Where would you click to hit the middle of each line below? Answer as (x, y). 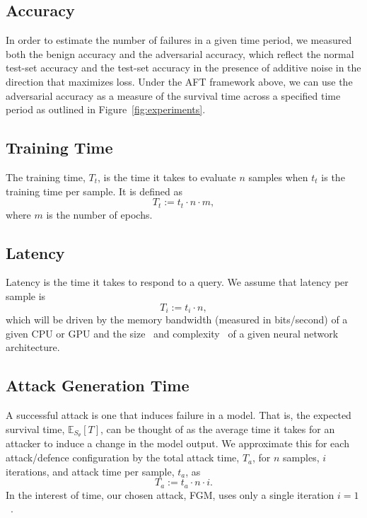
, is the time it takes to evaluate (167, 177)
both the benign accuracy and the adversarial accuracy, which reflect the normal (180, 53)
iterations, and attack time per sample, (90, 471)
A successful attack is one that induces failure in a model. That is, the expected (179, 415)
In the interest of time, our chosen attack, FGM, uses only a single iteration (170, 494)
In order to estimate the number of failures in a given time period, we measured (179, 40)
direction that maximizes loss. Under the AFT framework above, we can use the (179, 81)
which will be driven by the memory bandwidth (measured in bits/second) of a (177, 320)
